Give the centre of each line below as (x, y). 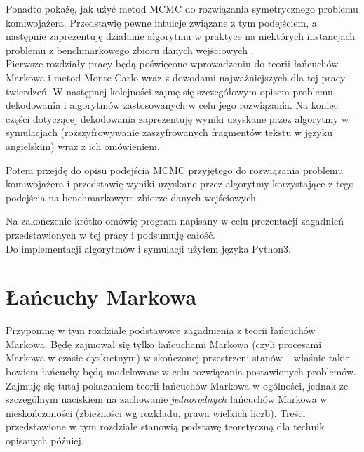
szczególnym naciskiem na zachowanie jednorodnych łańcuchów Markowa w (167, 399)
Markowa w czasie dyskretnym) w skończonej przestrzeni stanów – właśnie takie (178, 358)
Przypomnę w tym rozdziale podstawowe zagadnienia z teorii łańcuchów (161, 330)
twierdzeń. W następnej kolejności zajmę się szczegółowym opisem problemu (169, 91)
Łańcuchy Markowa (101, 297)
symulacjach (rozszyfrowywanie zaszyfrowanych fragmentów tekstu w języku (169, 132)
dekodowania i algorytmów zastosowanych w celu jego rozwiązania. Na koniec (172, 105)
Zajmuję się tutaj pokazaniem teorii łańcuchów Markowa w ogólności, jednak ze (177, 385)
